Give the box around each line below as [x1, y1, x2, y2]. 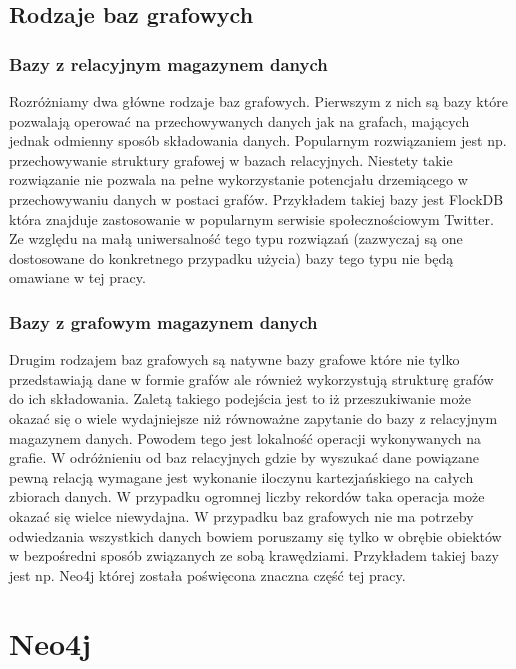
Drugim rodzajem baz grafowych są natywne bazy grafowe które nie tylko [9, 349, 460, 370]
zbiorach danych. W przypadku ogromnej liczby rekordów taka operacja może [9, 486, 485, 507]
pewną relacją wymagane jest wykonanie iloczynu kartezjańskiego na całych [9, 466, 474, 487]
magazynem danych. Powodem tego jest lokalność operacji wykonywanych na [9, 427, 482, 448]
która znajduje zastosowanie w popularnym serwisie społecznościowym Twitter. [9, 208, 494, 229]
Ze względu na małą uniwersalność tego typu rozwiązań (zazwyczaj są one [9, 228, 463, 249]
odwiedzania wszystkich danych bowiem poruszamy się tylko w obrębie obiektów [9, 525, 502, 546]
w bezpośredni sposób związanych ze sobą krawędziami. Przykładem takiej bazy [9, 545, 499, 566]
